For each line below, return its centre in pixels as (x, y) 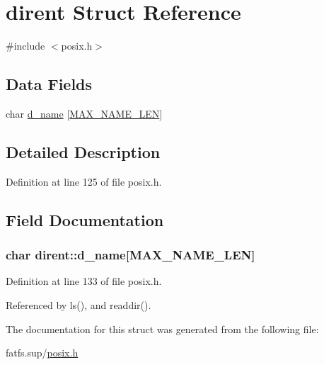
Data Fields (49, 84)
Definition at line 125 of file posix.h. (84, 181)
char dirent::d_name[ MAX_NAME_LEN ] (131, 255)
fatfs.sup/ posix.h (42, 353)
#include (25, 46)
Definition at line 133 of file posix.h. (84, 281)
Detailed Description (83, 151)
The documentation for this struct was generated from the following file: (162, 328)
